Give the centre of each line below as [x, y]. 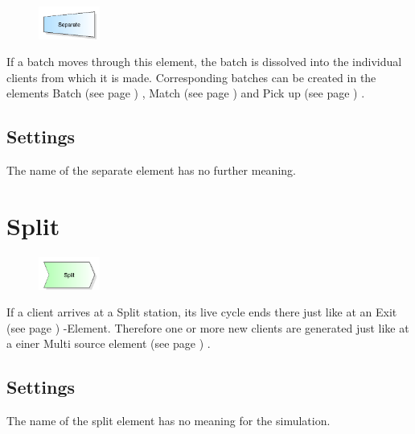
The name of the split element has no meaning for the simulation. [168, 421]
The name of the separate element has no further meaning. [151, 170]
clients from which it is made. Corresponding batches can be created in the [191, 77]
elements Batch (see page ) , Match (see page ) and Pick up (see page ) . [186, 93]
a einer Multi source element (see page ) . [109, 343]
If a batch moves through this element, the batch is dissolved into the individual [204, 62]
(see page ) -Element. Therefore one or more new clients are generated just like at [208, 327]
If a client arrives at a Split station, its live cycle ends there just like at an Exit [202, 312]
